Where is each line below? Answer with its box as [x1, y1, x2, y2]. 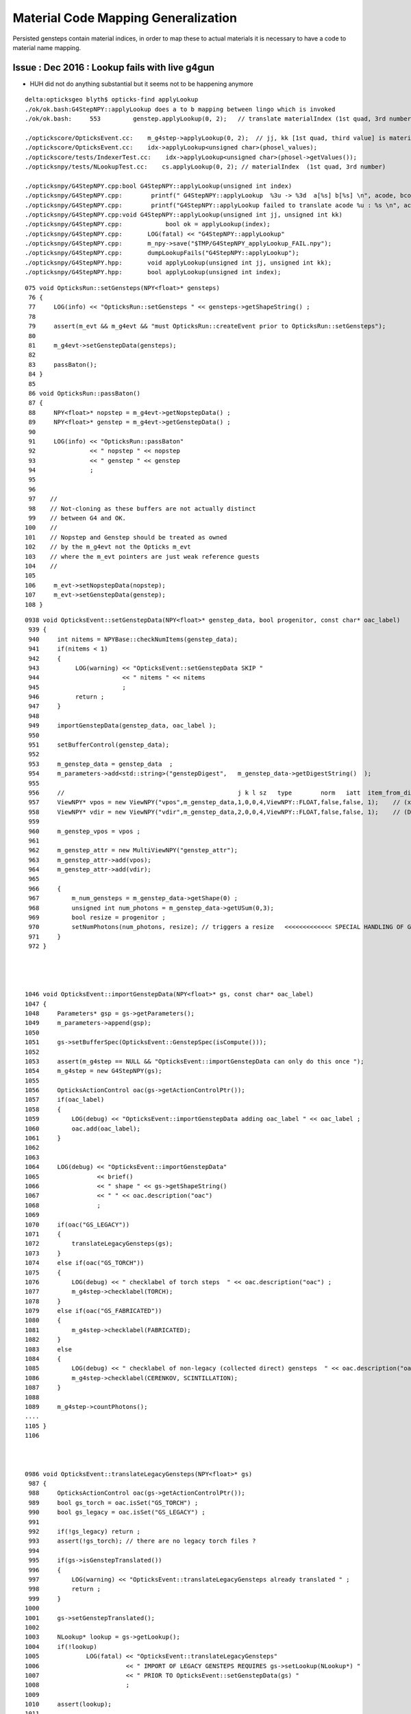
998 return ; [28, 1585, 101, 1593]
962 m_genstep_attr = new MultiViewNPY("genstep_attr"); [28, 847, 238, 854]
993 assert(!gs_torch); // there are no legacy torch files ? [28, 1537, 256, 1545]
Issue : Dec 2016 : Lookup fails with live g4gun [12, 62, 215, 73]
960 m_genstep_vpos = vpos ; [28, 827, 140, 835]
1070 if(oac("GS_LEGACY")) [25, 1220, 130, 1229]
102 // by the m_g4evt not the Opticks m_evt [25, 543, 191, 551]
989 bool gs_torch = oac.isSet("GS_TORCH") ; [28, 1499, 199, 1506]
